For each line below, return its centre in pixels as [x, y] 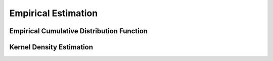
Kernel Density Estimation [51, 47]
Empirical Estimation [54, 13]
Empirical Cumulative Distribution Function [79, 31]
